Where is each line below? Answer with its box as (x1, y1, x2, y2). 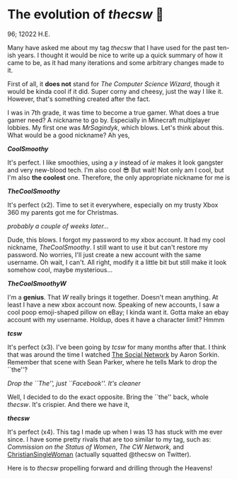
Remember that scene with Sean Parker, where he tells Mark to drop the (7, 357, 217, 366)
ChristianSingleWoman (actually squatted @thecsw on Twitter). (7, 450, 192, 459)
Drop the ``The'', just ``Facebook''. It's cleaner (7, 379, 141, 387)
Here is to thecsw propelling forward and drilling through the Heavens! (7, 463, 213, 472)
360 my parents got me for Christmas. (7, 208, 119, 216)
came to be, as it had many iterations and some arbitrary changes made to (7, 58, 224, 66)
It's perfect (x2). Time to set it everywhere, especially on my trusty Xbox (7, 201, 219, 209)
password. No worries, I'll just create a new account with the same (7, 250, 202, 259)
